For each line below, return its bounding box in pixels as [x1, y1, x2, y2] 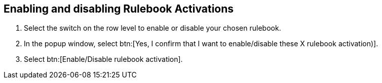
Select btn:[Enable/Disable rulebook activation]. [24, 55, 183, 64]
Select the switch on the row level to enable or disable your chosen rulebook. [24, 24, 281, 33]
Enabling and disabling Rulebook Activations [4, 3, 234, 15]
